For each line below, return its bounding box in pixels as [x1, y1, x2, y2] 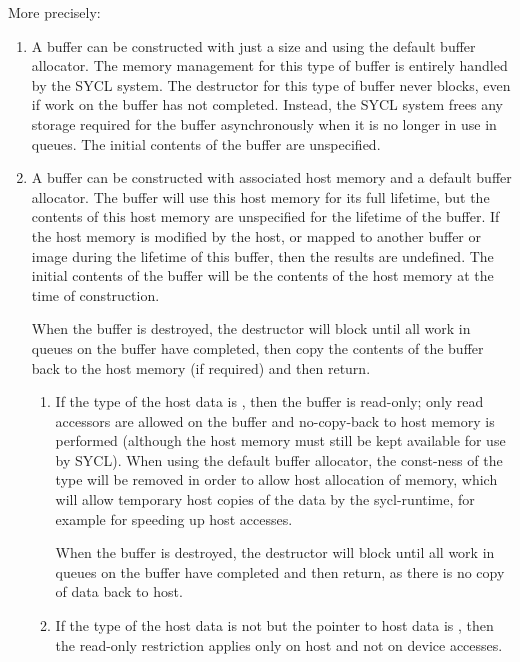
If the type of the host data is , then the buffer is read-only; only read [55, 391, 484, 412]
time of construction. [31, 284, 160, 305]
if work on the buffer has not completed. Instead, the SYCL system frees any [31, 94, 504, 115]
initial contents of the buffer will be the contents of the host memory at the [31, 265, 494, 286]
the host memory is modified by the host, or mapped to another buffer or [31, 225, 481, 246]
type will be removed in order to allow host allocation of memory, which [55, 469, 498, 490]
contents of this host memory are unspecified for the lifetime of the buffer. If [31, 206, 500, 227]
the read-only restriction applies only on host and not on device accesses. [55, 634, 503, 655]
